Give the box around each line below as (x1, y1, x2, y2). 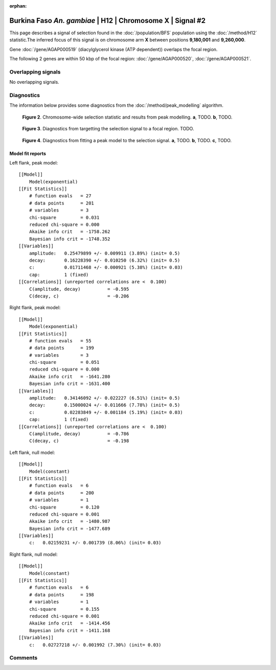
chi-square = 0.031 (29, 215, 100, 220)
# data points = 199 (29, 345, 95, 351)
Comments (9, 654, 38, 661)
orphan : (9, 3, 27, 9)
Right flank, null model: (9, 551, 58, 557)
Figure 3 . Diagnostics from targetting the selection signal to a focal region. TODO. (22, 126, 194, 132)
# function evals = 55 (29, 338, 91, 343)
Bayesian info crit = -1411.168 (29, 628, 110, 633)
